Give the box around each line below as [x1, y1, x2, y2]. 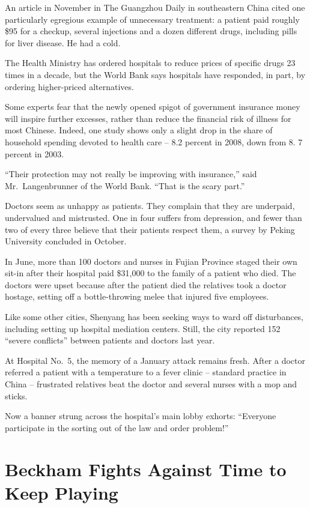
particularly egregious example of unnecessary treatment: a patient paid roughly [5, 13, 300, 25]
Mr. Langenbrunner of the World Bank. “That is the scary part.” [5, 179, 245, 192]
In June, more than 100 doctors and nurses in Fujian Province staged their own [5, 255, 297, 267]
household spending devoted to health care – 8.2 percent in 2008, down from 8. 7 [5, 135, 303, 148]
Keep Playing [5, 480, 118, 504]
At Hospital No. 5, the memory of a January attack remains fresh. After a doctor [5, 354, 305, 366]
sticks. [5, 389, 28, 402]
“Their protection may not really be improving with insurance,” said [5, 168, 257, 180]
